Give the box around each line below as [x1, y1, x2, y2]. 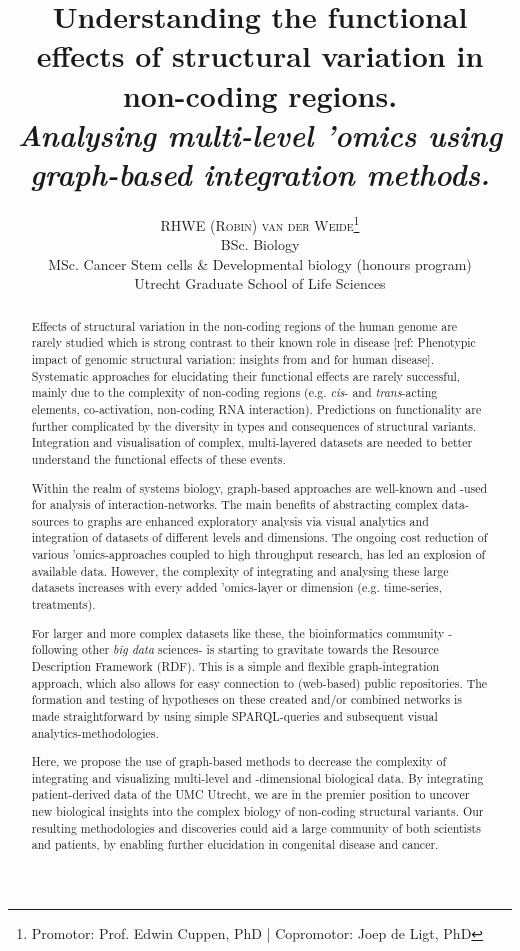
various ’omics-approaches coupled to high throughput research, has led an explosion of [31, 546, 486, 563]
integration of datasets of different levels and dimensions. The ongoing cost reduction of [31, 529, 488, 546]
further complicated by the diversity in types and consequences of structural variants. [31, 417, 477, 434]
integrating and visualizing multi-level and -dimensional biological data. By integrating [31, 769, 484, 786]
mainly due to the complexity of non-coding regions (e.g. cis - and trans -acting [31, 384, 438, 401]
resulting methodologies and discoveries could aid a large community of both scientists [31, 819, 481, 836]
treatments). [31, 596, 96, 613]
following [31, 641, 79, 658]
